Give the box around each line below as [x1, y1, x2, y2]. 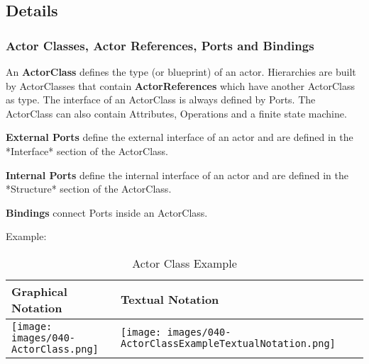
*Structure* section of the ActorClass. [6, 181, 172, 196]
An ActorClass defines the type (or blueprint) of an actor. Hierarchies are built [6, 64, 356, 79]
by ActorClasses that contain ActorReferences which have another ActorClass [6, 78, 355, 93]
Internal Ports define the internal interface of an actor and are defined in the [6, 167, 348, 182]
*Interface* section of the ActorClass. [6, 143, 168, 158]
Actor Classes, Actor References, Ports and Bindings [6, 36, 314, 54]
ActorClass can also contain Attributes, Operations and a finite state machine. [6, 106, 347, 120]
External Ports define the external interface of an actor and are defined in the [6, 130, 353, 144]
